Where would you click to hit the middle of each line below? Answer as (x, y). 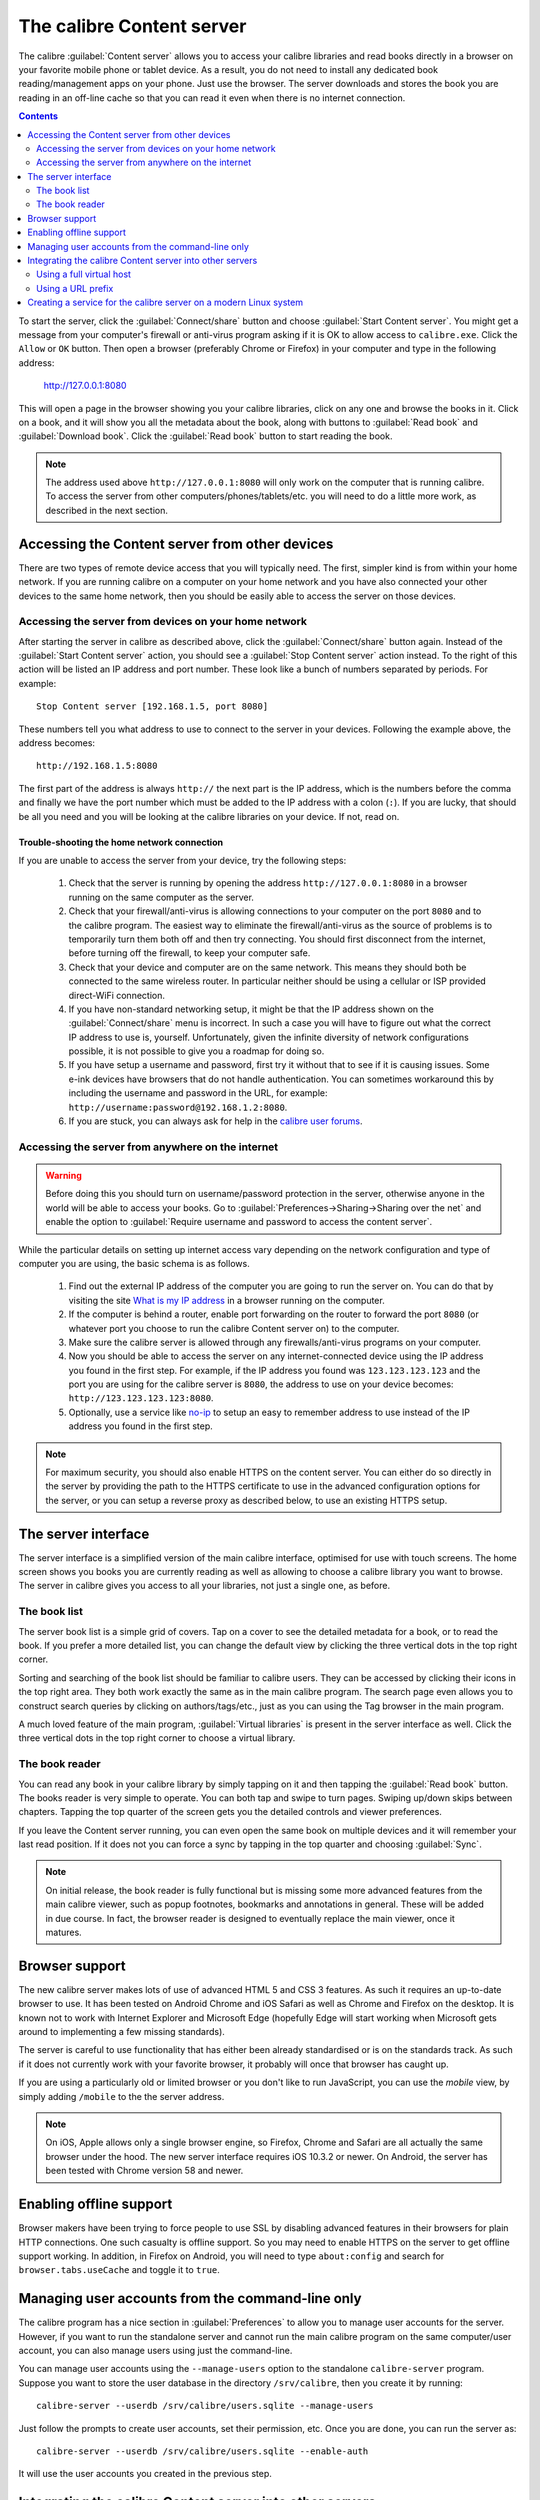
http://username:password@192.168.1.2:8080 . (178, 1107)
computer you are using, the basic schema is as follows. (134, 1263)
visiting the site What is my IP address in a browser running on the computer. (226, 1300)
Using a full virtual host (84, 274)
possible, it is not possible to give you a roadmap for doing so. (196, 1051)
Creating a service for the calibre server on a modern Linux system (165, 302)
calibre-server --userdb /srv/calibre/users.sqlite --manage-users (205, 2406)
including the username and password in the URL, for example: (198, 1093)
